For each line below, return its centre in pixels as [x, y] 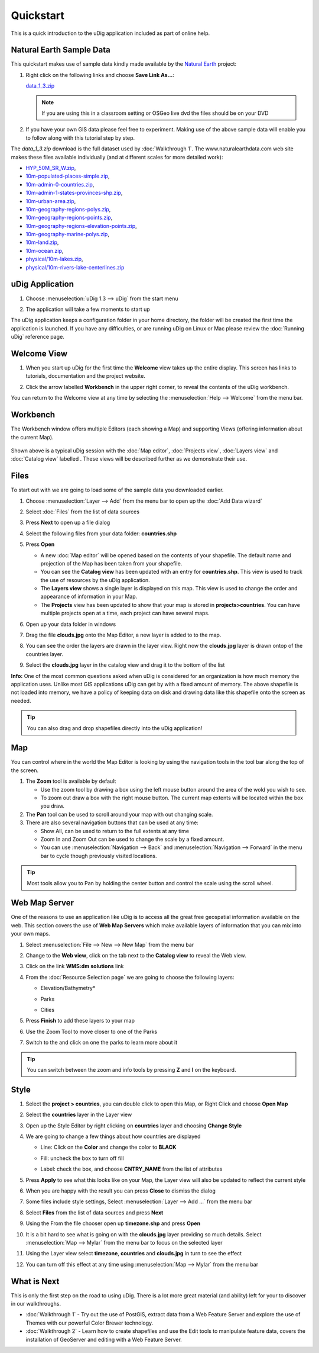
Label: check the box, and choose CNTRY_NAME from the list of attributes [131, 1169]
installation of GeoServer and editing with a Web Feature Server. [104, 1339]
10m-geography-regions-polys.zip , [68, 209]
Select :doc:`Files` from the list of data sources [83, 512]
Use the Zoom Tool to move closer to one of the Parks [92, 1031]
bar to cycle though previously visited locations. [99, 856]
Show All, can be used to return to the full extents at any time [115, 831]
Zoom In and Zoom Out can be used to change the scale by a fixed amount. [132, 839]
